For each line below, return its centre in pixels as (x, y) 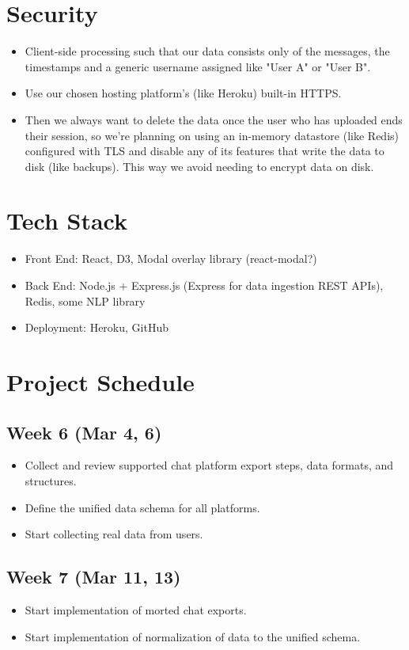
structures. (51, 480)
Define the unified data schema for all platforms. (142, 507)
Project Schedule (100, 381)
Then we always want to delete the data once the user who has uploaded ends (214, 119)
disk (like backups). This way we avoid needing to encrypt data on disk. (199, 166)
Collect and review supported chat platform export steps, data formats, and (209, 465)
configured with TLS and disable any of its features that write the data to (204, 151)
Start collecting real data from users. (114, 534)
